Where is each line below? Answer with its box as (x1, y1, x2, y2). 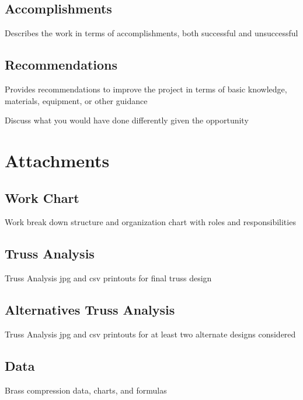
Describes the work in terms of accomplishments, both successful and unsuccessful (5, 27, 298, 39)
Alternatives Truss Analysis (5, 301, 175, 319)
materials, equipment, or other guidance (5, 94, 148, 106)
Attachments (5, 148, 110, 172)
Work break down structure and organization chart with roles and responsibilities (5, 216, 296, 228)
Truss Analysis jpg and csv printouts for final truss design (5, 272, 212, 284)
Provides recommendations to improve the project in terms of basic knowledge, (5, 83, 287, 95)
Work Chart (5, 188, 79, 206)
